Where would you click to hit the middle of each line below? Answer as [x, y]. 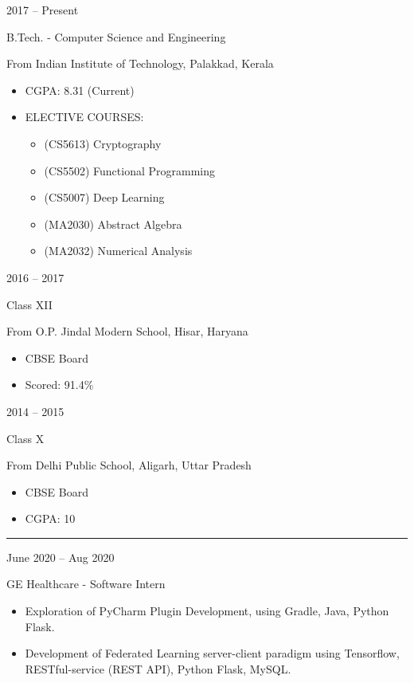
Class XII [29, 304]
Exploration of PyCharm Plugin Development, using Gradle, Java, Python [207, 611]
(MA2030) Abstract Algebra [113, 224]
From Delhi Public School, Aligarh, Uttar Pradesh [129, 465]
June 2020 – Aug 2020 [61, 557]
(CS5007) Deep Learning [104, 197]
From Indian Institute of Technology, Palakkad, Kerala [140, 63]
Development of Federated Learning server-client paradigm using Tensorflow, [212, 653]
